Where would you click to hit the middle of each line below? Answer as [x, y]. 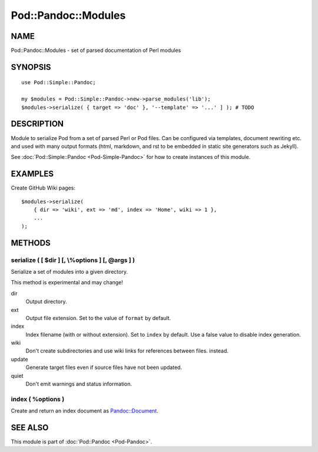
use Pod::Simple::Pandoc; [59, 83]
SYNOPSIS [31, 67]
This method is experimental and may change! [67, 282]
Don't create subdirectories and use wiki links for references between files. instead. [127, 351]
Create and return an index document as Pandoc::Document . [85, 411]
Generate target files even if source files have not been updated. [104, 367]
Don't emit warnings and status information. [79, 384]
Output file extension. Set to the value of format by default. [98, 318]
